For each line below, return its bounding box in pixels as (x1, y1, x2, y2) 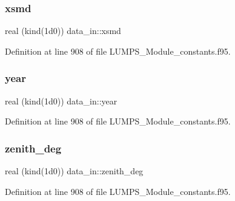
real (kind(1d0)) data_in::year (5, 94, 117, 107)
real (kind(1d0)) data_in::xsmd (5, 24, 121, 37)
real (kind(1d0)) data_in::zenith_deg (5, 165, 144, 177)
